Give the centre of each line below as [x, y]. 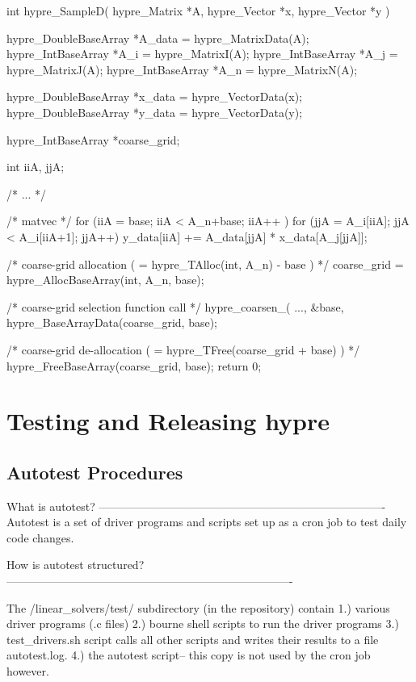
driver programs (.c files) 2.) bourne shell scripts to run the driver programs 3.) [203, 623]
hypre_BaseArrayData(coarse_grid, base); [112, 322]
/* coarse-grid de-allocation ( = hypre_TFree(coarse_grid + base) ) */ [183, 349]
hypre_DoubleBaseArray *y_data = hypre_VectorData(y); [155, 112]
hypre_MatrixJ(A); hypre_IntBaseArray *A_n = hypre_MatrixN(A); [182, 69]
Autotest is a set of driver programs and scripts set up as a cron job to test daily [207, 522]
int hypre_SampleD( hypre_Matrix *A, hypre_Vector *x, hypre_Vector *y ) [198, 10]
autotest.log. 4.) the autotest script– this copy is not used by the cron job [189, 655]
